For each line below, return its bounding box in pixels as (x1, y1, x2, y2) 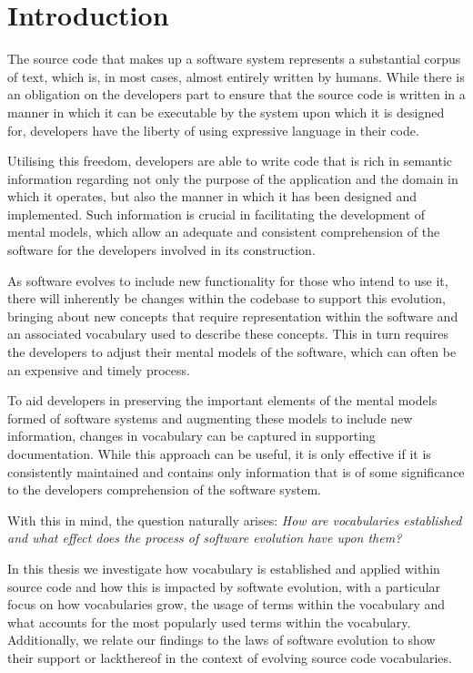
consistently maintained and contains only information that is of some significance (7, 462, 465, 481)
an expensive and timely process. (7, 360, 190, 379)
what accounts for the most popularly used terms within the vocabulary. (7, 612, 411, 631)
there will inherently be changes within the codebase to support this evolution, (7, 289, 446, 308)
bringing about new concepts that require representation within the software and (7, 306, 458, 325)
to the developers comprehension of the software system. (7, 480, 322, 499)
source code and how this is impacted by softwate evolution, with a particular (7, 576, 441, 596)
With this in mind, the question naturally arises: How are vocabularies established (7, 510, 462, 529)
